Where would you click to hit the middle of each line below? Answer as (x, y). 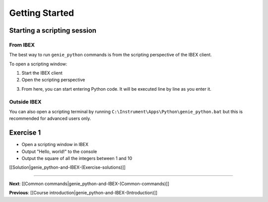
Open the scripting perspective (53, 80)
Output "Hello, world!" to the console (59, 151)
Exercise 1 (25, 133)
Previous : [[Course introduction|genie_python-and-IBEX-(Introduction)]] (83, 193)
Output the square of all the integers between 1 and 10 (77, 158)
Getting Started (42, 13)
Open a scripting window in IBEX (55, 145)
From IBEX (22, 45)
